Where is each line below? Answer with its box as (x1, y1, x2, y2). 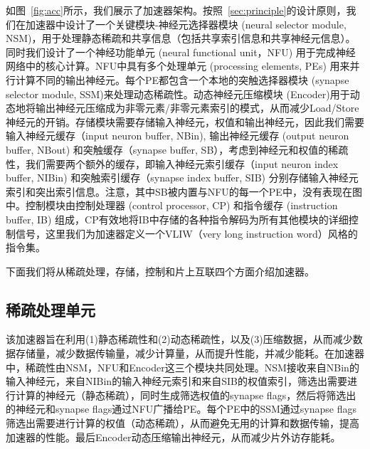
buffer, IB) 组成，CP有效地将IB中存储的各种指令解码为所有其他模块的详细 (6, 211, 349, 226)
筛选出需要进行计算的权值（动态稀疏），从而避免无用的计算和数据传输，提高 (6, 416, 359, 430)
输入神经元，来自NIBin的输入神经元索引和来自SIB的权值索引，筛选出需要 (6, 374, 347, 389)
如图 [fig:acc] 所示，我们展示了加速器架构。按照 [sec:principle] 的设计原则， (6, 3, 347, 17)
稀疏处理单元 (6, 298, 95, 320)
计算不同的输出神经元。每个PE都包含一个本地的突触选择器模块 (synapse (15, 72, 349, 87)
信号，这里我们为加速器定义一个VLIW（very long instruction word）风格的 (15, 226, 358, 241)
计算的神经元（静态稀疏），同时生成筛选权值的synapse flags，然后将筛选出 (15, 387, 356, 402)
